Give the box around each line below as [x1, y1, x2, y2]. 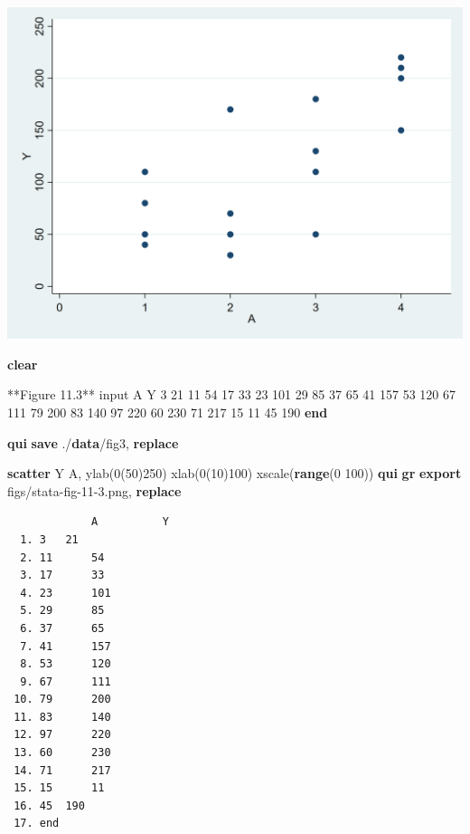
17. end [14, 817, 60, 830]
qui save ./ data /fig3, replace [7, 433, 179, 452]
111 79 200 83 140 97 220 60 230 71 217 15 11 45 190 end [7, 402, 328, 421]
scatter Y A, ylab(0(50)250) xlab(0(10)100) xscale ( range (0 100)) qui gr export [7, 464, 462, 483]
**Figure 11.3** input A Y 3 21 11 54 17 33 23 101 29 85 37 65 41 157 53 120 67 [7, 385, 456, 404]
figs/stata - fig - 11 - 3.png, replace [7, 481, 182, 500]
